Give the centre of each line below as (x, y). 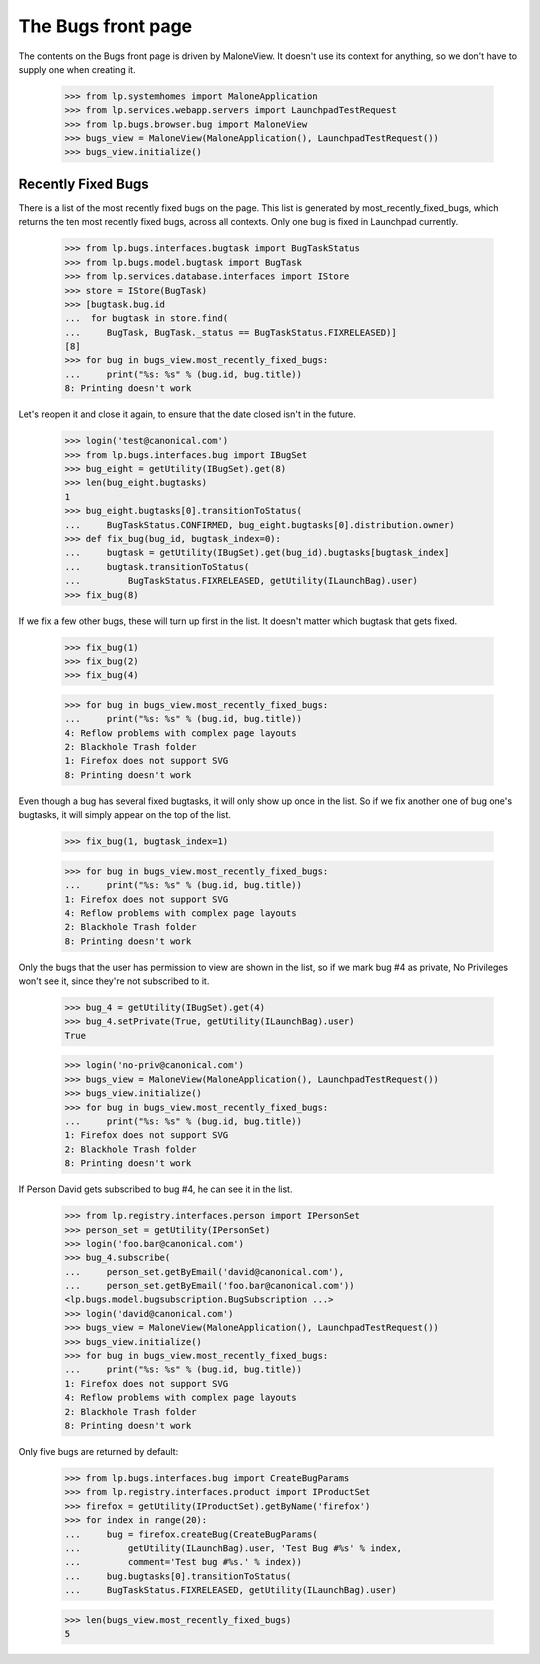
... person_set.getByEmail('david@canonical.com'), (204, 1271)
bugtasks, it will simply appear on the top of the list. (125, 815)
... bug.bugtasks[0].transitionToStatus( (178, 1576)
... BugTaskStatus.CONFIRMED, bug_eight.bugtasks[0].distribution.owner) (259, 524)
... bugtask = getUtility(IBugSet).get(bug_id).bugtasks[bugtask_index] (257, 553)
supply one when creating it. (77, 69)
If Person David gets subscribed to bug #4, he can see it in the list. (155, 1189)
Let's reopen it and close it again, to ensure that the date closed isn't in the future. (187, 414)
